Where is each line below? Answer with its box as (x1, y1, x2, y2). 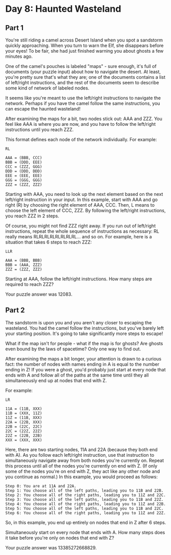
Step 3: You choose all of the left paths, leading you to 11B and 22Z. (5, 497, 164, 502)
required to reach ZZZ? (5, 281, 54, 287)
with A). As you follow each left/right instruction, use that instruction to (5, 452, 155, 458)
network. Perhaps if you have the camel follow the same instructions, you (5, 100, 160, 106)
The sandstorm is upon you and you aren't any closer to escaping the (5, 319, 152, 325)
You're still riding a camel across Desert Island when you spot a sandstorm (5, 37, 163, 43)
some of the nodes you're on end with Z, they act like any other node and (5, 468, 160, 474)
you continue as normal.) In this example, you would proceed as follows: (5, 474, 158, 480)
